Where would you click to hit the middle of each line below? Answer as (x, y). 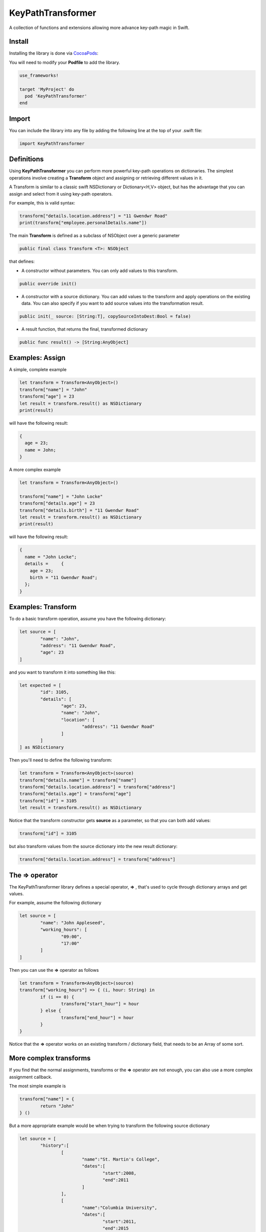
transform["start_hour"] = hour (100, 1004)
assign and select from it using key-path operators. (61, 194)
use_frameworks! (39, 75)
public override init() (48, 284)
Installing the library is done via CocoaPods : (54, 53)
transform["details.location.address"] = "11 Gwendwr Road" (94, 216)
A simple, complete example (38, 370)
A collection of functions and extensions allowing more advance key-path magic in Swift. (99, 28)
